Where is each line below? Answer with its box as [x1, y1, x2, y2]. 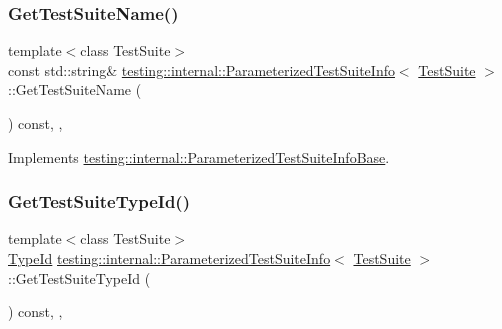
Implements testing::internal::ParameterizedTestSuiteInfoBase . [8, 146, 390, 167]
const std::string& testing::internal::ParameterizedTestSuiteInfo [8, 59, 395, 80]
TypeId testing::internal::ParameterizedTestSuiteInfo [8, 248, 331, 268]
